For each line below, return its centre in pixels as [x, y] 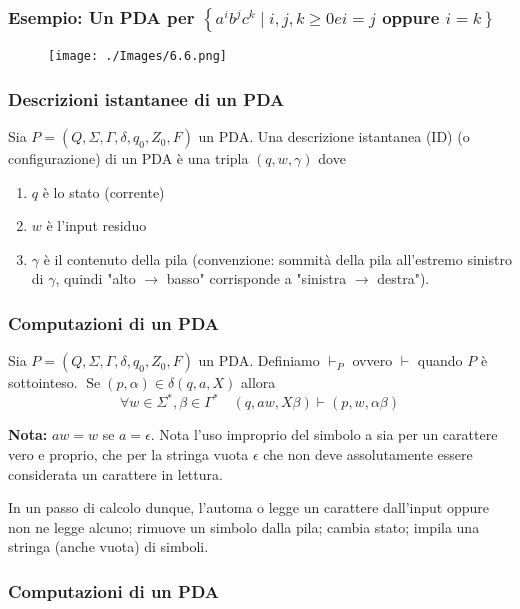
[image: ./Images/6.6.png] [137, 56]
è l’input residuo [96, 225]
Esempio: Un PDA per [101, 16]
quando [440, 360]
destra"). [403, 278]
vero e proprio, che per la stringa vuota [128, 453]
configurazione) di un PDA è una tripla [128, 158]
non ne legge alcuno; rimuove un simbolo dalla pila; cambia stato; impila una [244, 526]
